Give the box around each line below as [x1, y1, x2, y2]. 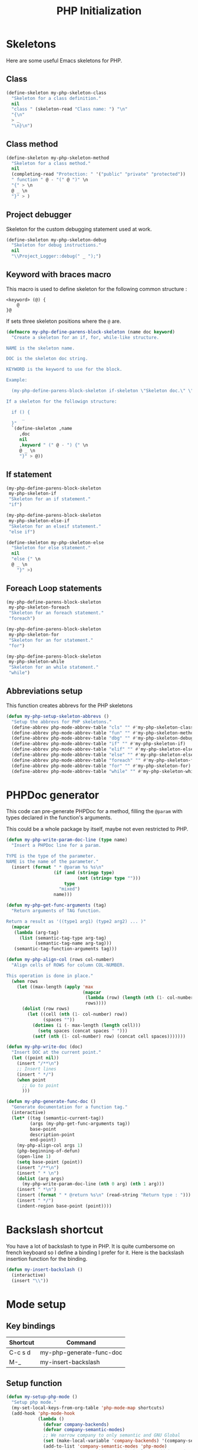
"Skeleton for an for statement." [8, 637, 94, 643]
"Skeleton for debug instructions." [11, 242, 101, 248]
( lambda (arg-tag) [14, 930, 60, 936]
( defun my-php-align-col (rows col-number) [6, 957, 115, 963]
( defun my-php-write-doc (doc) [6, 1044, 83, 1050]
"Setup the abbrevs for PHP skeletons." [11, 718, 112, 725]
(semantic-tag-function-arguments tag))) [14, 946, 117, 952]
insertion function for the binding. [6, 1255, 88, 1262]
